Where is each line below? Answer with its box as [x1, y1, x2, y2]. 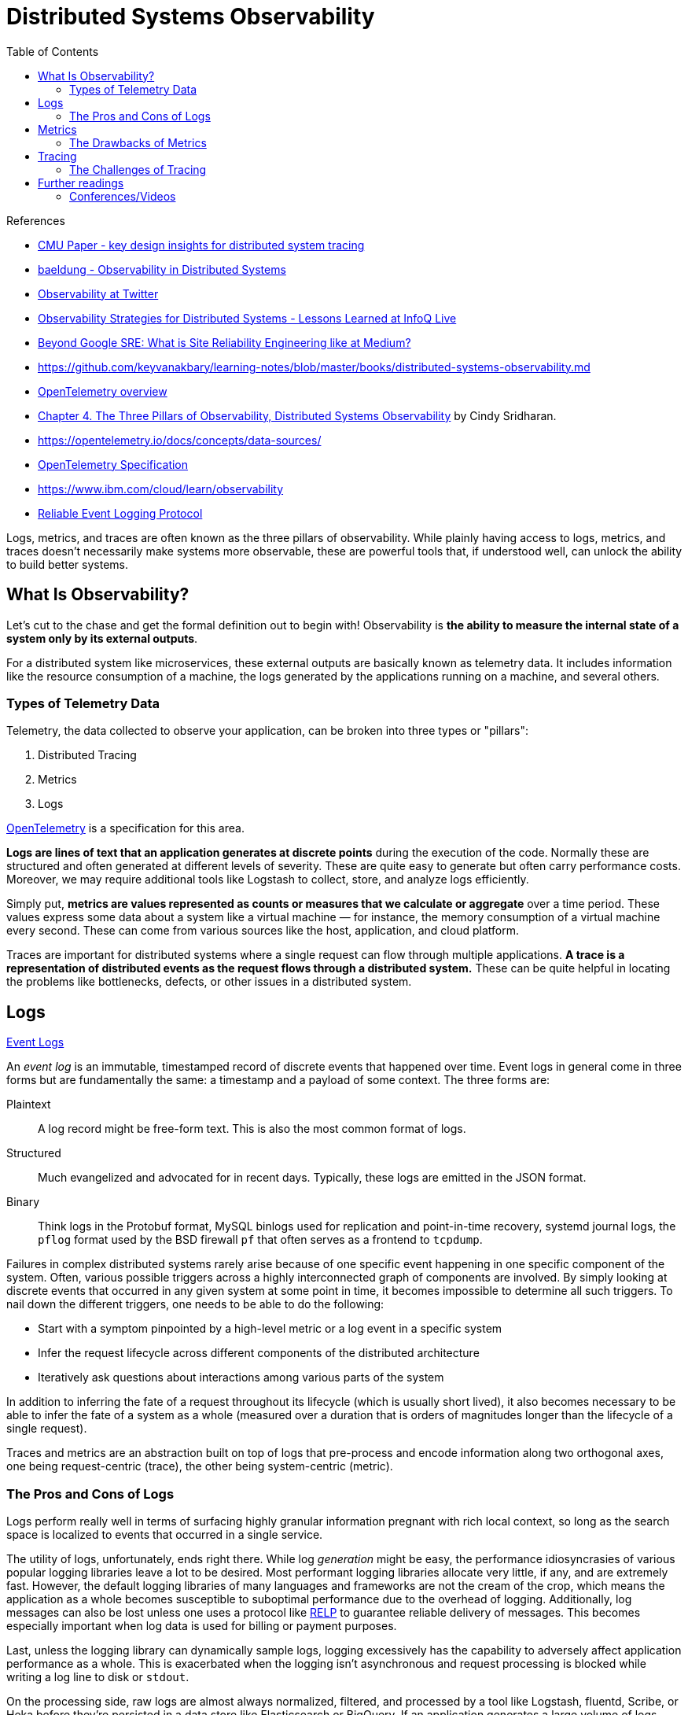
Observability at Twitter [38, 286, 159, 301]
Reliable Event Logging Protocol [38, 506, 203, 520]
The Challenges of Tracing [69, 162, 207, 176]
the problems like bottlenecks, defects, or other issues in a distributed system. [6, 975, 412, 989]
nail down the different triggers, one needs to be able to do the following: [6, 1297, 384, 1311]
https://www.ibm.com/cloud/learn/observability [38, 481, 284, 496]
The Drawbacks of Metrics [69, 135, 207, 149]
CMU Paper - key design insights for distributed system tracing [38, 238, 365, 252]
